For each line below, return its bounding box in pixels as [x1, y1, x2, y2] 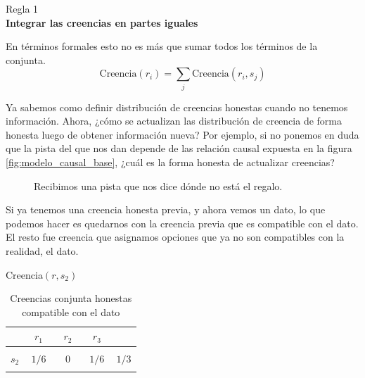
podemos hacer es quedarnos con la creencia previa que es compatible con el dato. [6, 215, 359, 230]
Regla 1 [6, 1, 39, 15]
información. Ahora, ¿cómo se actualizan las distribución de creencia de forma [6, 113, 342, 128]
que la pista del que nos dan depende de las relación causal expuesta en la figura [6, 141, 352, 156]
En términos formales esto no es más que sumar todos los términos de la [6, 39, 318, 53]
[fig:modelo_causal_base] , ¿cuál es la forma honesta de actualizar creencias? [6, 155, 335, 170]
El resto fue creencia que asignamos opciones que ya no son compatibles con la [6, 229, 345, 244]
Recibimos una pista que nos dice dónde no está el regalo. [34, 178, 283, 193]
